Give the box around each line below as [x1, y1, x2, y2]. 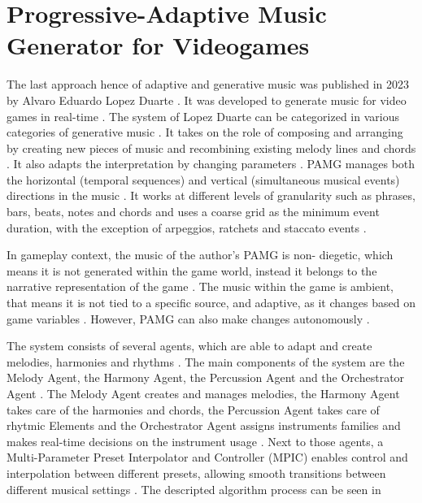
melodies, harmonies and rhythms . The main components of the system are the [7, 353, 405, 370]
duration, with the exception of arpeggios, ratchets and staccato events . [7, 219, 367, 236]
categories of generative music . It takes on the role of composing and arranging [7, 124, 403, 141]
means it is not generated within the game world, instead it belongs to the [7, 262, 377, 279]
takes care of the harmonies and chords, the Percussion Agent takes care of [7, 401, 380, 418]
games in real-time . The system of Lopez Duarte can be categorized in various [7, 107, 399, 124]
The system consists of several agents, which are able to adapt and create [7, 337, 372, 354]
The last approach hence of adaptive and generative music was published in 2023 [7, 76, 410, 93]
